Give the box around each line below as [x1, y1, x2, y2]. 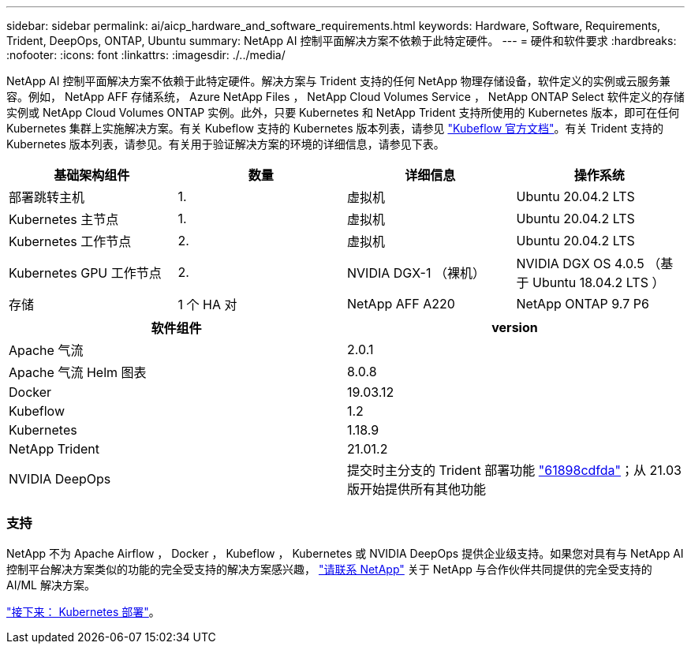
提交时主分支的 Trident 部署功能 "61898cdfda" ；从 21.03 [347, 462, 682, 478]
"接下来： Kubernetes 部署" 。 [6, 604, 160, 618]
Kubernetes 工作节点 [9, 233, 132, 249]
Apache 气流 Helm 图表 [9, 364, 147, 380]
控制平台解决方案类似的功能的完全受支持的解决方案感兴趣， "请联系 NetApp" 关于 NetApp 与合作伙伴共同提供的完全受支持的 [6, 562, 652, 576]
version [491, 319, 538, 335]
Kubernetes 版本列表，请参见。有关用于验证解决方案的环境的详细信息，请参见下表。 [6, 137, 445, 151]
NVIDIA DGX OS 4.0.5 [516, 256, 644, 271]
